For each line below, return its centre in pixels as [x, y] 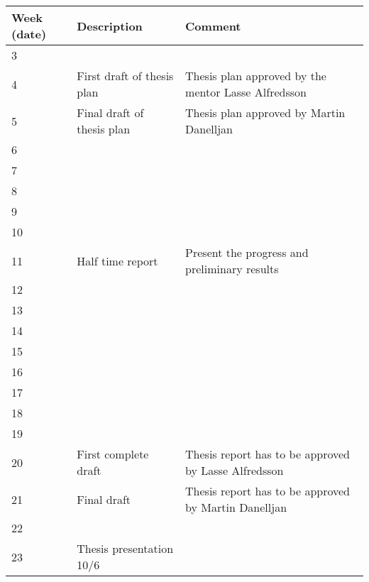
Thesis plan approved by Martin [265, 112]
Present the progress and [247, 252]
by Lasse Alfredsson [235, 470]
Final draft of [110, 112]
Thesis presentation [125, 548]
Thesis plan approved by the [256, 76]
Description [110, 26]
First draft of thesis [125, 76]
